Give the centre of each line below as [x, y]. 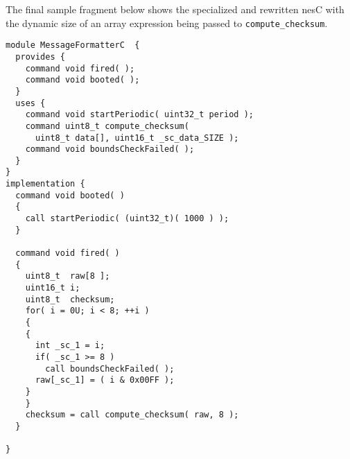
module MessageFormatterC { [73, 45]
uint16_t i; [53, 288]
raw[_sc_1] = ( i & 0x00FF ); [105, 380]
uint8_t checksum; [70, 299]
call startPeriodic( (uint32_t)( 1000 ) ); [127, 219]
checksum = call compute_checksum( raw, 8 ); [132, 415]
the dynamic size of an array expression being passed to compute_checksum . [167, 23]
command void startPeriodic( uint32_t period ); [139, 115]
